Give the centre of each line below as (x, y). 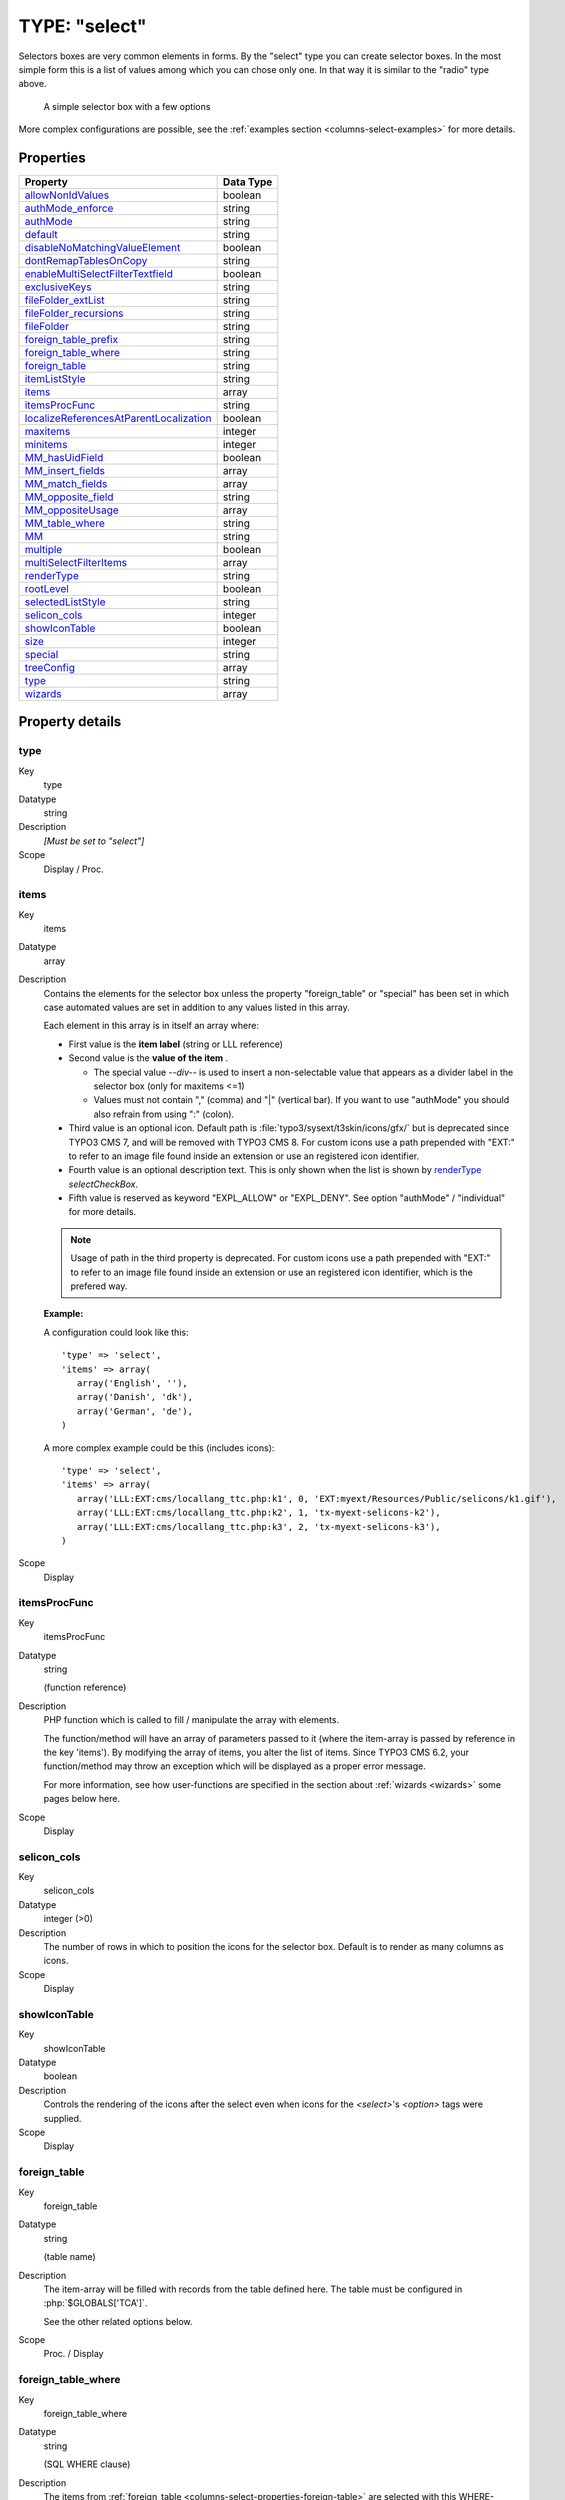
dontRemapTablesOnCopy (86, 261)
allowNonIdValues (67, 195)
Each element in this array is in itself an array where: (151, 1026)
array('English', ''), (132, 1383)
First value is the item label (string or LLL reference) (176, 1044)
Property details (70, 721)
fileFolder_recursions (74, 313)
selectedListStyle (65, 602)
